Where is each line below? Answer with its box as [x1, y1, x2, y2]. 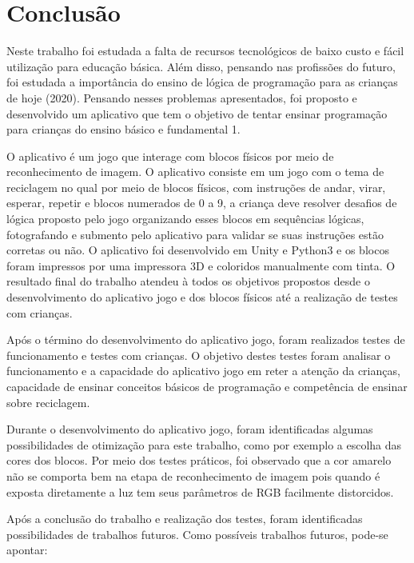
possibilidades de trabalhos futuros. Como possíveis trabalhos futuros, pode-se [6, 525, 388, 542]
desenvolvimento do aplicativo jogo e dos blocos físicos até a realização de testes [6, 289, 398, 305]
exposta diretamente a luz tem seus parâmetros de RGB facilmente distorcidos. [6, 483, 394, 500]
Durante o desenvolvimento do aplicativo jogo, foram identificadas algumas [6, 421, 373, 437]
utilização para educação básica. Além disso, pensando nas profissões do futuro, [6, 58, 396, 74]
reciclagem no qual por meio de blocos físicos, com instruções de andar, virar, [6, 178, 386, 195]
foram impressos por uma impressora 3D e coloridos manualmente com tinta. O [6, 257, 396, 274]
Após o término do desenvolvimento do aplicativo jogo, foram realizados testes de [6, 331, 405, 348]
